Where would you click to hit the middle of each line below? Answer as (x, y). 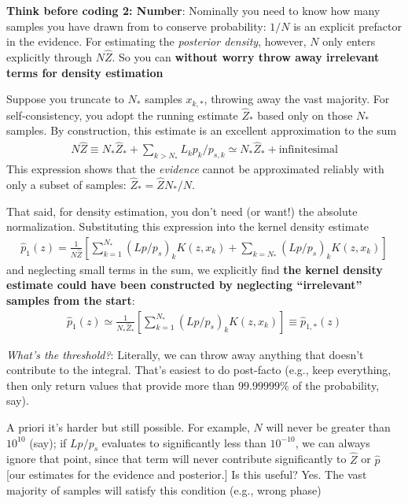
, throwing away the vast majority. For (297, 99)
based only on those (305, 115)
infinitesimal (308, 150)
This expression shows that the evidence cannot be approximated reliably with (195, 169)
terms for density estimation (85, 72)
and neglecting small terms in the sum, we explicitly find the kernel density (195, 269)
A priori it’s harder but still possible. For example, (128, 426)
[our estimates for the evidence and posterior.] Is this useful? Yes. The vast (187, 474)
